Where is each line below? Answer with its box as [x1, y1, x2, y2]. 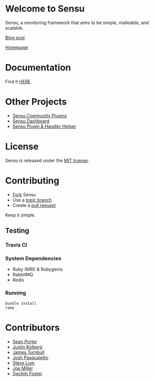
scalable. [5, 25, 24, 31]
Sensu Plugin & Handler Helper [12, 123, 76, 129]
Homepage [5, 44, 28, 50]
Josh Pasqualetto [12, 354, 48, 360]
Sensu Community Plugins [12, 112, 67, 118]
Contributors [5, 322, 60, 333]
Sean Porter [12, 338, 37, 344]
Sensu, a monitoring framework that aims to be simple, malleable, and [5, 20, 149, 26]
